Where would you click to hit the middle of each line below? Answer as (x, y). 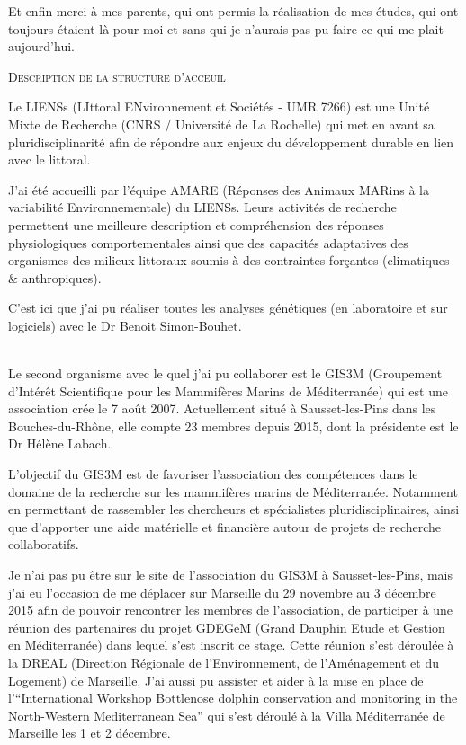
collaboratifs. (44, 544)
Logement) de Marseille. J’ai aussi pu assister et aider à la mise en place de (216, 680)
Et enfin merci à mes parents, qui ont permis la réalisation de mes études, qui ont (233, 11)
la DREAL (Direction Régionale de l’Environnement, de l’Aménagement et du (224, 662)
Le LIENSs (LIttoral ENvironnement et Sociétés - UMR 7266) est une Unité (219, 106)
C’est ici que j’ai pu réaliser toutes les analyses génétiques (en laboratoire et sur (228, 308)
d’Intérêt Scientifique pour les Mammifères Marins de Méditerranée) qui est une (228, 390)
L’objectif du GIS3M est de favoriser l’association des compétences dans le (213, 474)
